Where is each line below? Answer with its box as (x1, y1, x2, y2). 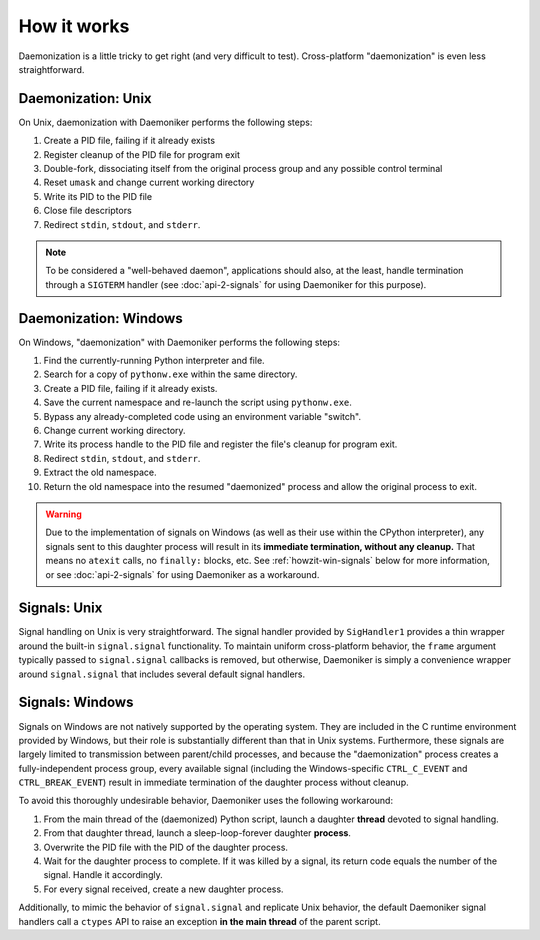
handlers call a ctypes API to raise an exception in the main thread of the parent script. (18, 915, 381, 927)
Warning (45, 508, 82, 520)
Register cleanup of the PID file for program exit (43, 148, 240, 160)
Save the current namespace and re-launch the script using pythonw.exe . (43, 396, 352, 409)
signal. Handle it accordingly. (43, 869, 164, 881)
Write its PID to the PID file (43, 190, 153, 202)
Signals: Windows (18, 694, 134, 711)
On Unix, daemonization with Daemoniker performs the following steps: (18, 116, 313, 128)
